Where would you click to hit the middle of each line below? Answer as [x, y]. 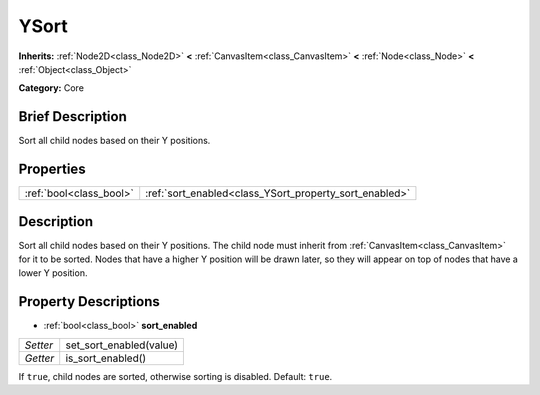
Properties [52, 169]
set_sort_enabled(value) [122, 345]
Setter [39, 345]
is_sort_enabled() [106, 358]
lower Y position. [53, 273]
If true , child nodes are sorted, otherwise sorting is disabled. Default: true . [175, 376]
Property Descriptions [89, 301]
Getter [39, 358]
